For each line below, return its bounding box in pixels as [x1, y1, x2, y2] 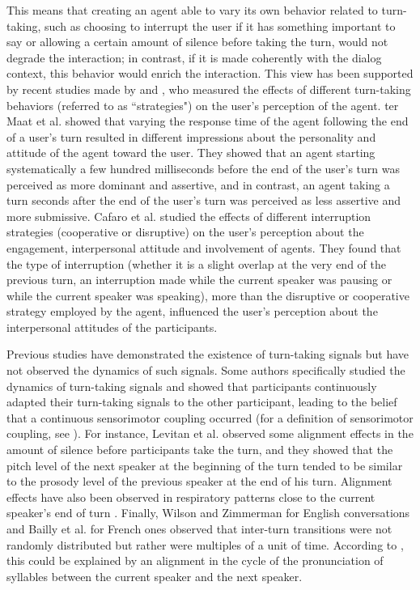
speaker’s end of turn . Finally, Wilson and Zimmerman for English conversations [6, 504, 410, 521]
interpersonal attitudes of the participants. [6, 318, 218, 335]
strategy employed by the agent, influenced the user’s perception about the [6, 303, 378, 320]
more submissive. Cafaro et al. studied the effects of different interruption [6, 207, 371, 224]
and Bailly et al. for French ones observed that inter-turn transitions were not [6, 520, 392, 537]
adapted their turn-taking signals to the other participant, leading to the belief [6, 393, 397, 410]
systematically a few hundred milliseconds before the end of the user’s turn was [6, 159, 401, 176]
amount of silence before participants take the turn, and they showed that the [6, 441, 393, 458]
